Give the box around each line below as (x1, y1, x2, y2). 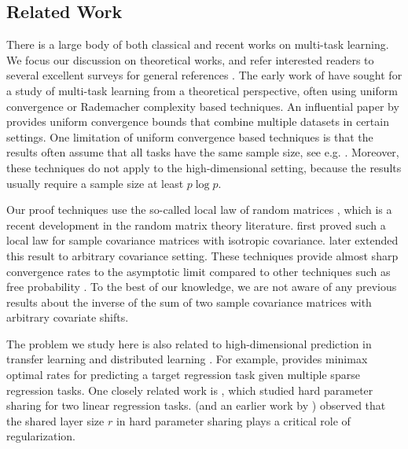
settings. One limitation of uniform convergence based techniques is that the (6, 128, 373, 145)
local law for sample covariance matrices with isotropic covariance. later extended (6, 232, 399, 248)
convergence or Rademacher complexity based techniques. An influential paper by (6, 98, 399, 114)
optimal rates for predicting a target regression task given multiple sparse (6, 366, 360, 383)
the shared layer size (6, 412, 105, 429)
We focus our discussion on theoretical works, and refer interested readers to (6, 51, 374, 68)
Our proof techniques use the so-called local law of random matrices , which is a (6, 201, 392, 218)
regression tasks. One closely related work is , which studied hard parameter (6, 381, 373, 398)
